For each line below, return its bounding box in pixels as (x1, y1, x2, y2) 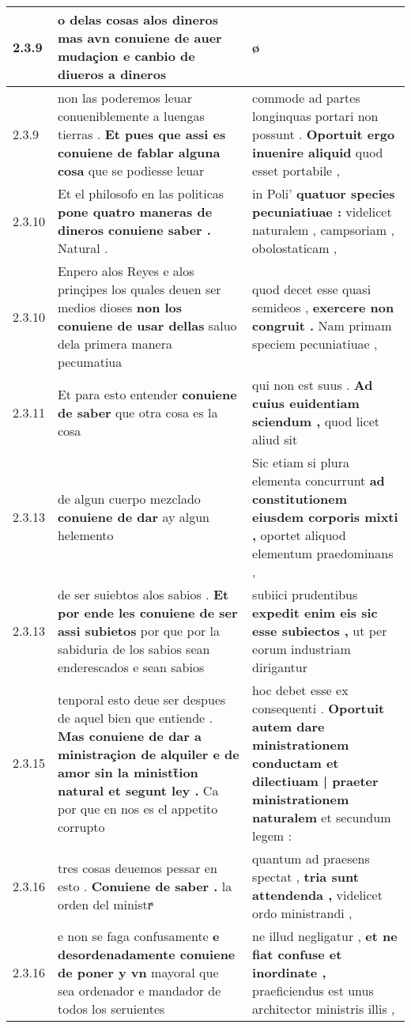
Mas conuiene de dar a (57, 726, 202, 745)
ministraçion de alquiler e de (57, 744, 239, 763)
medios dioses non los (57, 298, 183, 316)
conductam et (252, 754, 339, 772)
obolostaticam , (252, 239, 337, 257)
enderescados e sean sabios (57, 658, 205, 676)
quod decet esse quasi (252, 280, 371, 298)
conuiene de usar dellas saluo (57, 316, 237, 334)
